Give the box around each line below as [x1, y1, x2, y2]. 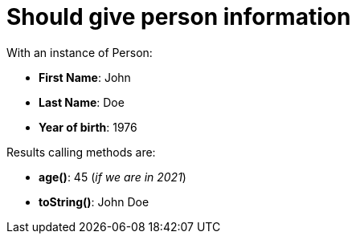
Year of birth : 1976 [39, 120, 137, 134]
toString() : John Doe [39, 194, 149, 209]
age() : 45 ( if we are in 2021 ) [39, 169, 186, 184]
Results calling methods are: [6, 144, 156, 159]
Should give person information [6, 3, 351, 31]
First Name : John [39, 70, 131, 84]
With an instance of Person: [6, 45, 153, 59]
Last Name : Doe [39, 95, 125, 109]
